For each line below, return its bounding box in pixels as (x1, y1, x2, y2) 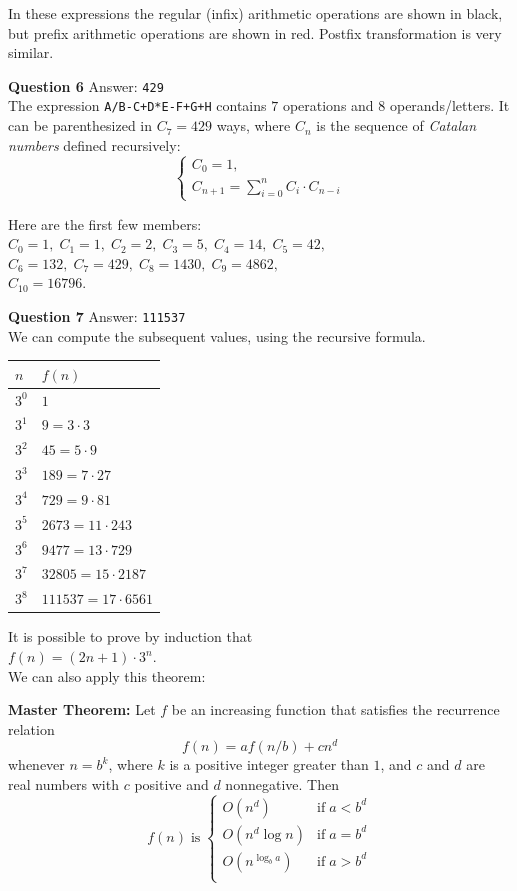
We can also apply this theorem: (8, 665, 206, 686)
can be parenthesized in (8, 115, 153, 136)
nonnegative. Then (225, 774, 339, 795)
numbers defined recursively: (8, 134, 181, 155)
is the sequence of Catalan (316, 115, 477, 136)
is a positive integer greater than (169, 754, 369, 775)
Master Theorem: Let (8, 699, 156, 720)
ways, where (216, 115, 291, 136)
